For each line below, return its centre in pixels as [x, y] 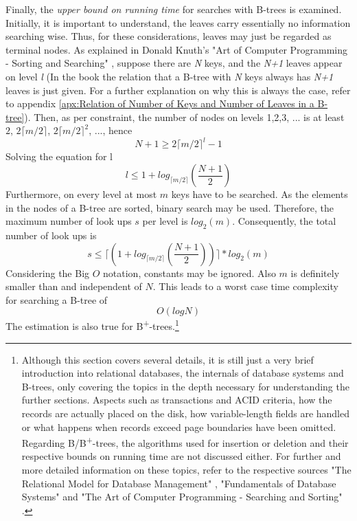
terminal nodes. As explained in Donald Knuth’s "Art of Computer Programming [177, 49]
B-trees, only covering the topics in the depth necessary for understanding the [185, 386]
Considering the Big [48, 273]
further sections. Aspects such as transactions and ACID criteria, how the [177, 400]
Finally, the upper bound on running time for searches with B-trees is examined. [174, 9]
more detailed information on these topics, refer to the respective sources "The [186, 470]
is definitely [315, 273]
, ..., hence [111, 130]
